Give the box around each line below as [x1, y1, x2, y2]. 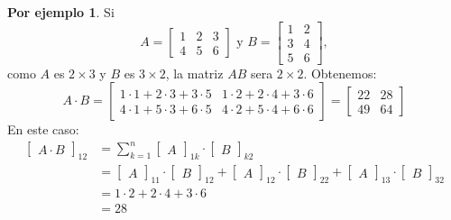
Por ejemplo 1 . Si [7, 3, 115, 21]
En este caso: [7, 120, 79, 139]
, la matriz [165, 63, 224, 82]
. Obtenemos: [303, 63, 377, 82]
